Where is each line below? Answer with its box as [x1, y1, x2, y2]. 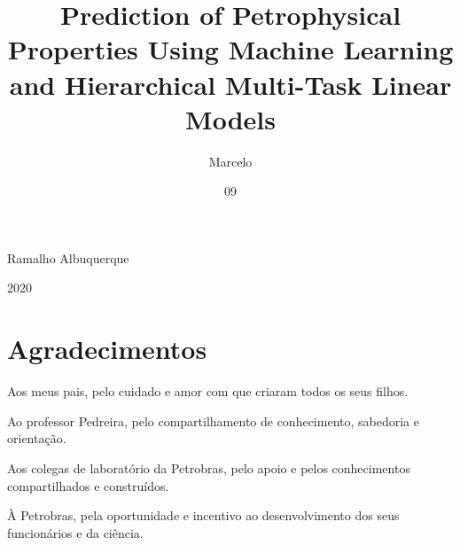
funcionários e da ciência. [7, 523, 144, 541]
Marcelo [208, 152, 253, 170]
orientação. [7, 429, 66, 448]
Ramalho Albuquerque [7, 248, 129, 267]
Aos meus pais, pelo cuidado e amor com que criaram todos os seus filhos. [7, 382, 409, 401]
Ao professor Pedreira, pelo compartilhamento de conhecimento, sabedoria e [7, 411, 419, 430]
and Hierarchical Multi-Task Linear [9, 66, 452, 102]
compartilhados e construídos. [7, 476, 169, 494]
